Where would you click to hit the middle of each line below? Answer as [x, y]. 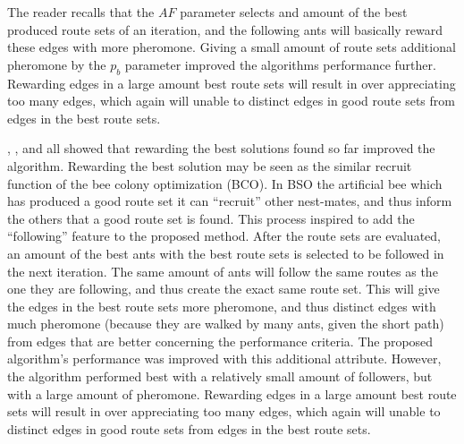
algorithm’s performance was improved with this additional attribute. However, [224, 359]
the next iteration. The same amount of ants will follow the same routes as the [223, 271]
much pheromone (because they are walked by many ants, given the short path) [226, 324]
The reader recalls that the [81, 12]
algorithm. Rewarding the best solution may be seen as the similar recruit [210, 165]
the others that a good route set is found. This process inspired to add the [211, 218]
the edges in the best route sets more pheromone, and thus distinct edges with [222, 306]
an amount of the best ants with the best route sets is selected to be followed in [226, 253]
